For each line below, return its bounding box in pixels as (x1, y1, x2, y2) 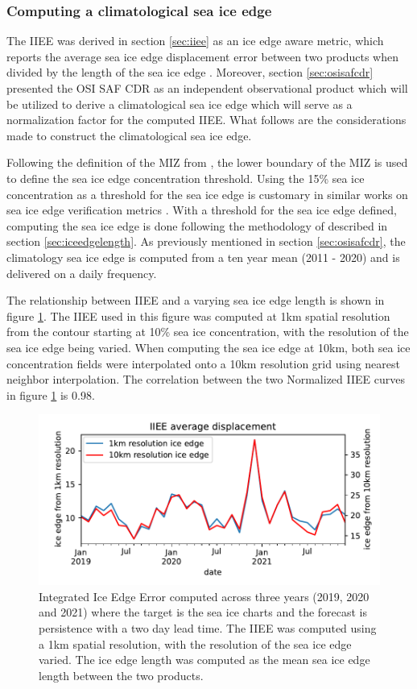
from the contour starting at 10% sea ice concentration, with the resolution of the (6, 323, 409, 340)
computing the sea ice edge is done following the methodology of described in (6, 217, 388, 234)
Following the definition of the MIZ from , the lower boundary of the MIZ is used (6, 154, 408, 171)
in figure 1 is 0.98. (6, 386, 95, 403)
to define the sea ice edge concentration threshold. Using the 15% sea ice (6, 169, 365, 186)
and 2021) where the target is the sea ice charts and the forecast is (39, 604, 368, 621)
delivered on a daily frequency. (6, 264, 157, 281)
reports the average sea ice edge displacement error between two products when (6, 48, 399, 64)
